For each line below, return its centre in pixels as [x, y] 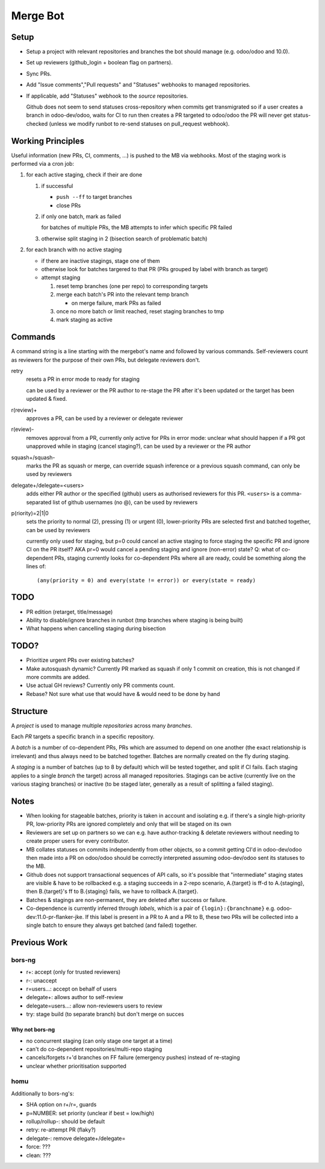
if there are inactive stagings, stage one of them [101, 261]
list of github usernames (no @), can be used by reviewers [125, 502]
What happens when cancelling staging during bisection [96, 628]
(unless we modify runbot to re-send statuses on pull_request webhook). [139, 124]
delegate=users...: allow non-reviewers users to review [94, 1006]
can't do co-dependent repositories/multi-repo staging [94, 1049]
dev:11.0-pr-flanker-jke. [55, 917]
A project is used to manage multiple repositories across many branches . [102, 726]
